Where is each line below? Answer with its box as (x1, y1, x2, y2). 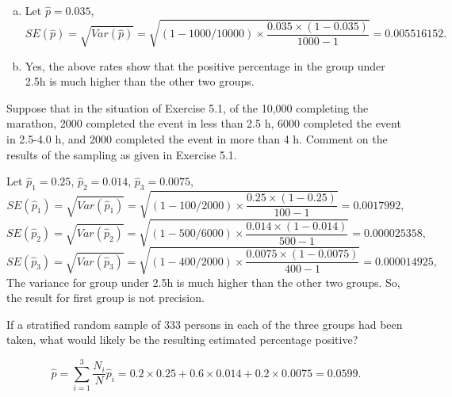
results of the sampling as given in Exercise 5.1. (6, 146, 237, 162)
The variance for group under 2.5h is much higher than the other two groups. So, (6, 273, 400, 290)
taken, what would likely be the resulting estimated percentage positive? (6, 331, 358, 348)
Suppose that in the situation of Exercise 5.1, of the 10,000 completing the (6, 99, 369, 116)
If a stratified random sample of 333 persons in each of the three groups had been (6, 315, 403, 332)
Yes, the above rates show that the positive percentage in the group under (25, 57, 385, 74)
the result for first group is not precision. (6, 289, 205, 306)
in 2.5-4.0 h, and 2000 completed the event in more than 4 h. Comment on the (6, 130, 388, 147)
